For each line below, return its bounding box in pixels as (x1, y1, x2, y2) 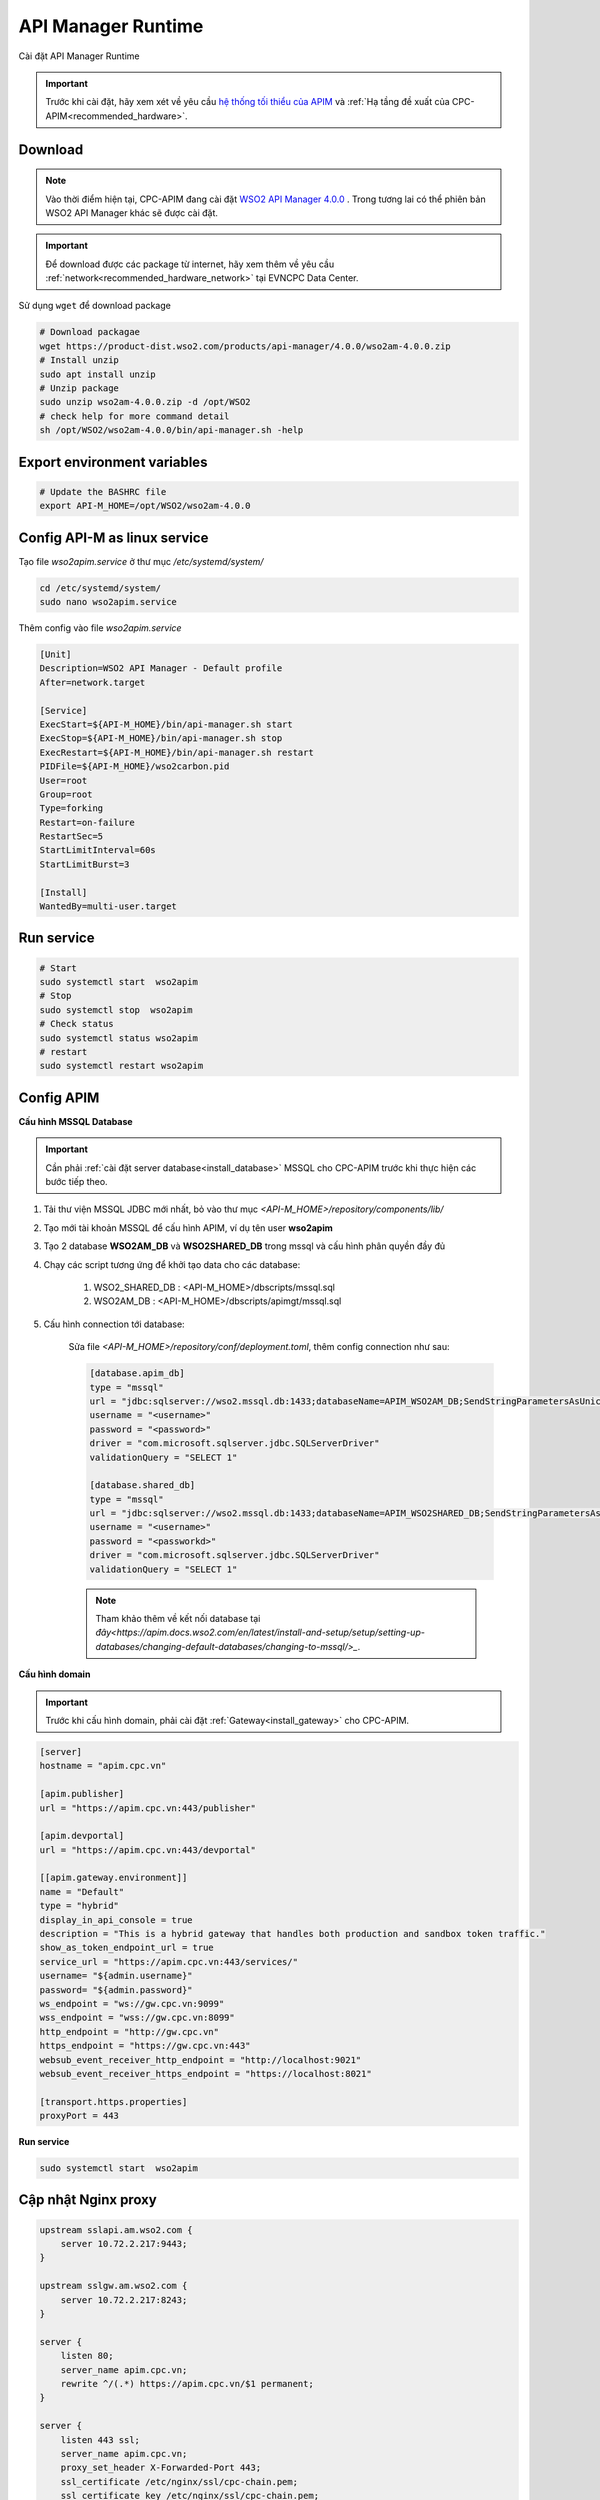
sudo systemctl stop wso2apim (39, 1004, 194, 1015)
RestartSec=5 (39, 831, 104, 842)
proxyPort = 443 (39, 2110, 120, 2122)
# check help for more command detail (39, 410, 230, 422)
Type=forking (39, 803, 104, 814)
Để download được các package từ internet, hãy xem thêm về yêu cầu (45, 258, 335, 270)
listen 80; (60, 2350, 114, 2362)
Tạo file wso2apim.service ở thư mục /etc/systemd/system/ (18, 555, 264, 567)
